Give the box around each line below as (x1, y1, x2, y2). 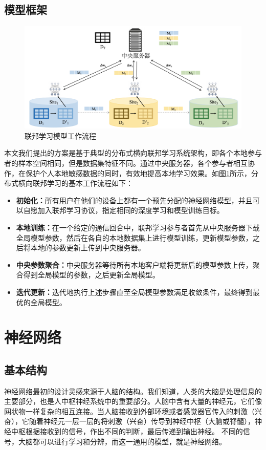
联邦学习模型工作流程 (25, 130, 96, 141)
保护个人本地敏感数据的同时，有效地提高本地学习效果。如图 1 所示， (25, 167, 251, 178)
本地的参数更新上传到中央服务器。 (30, 242, 145, 253)
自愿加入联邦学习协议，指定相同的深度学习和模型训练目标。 (23, 205, 224, 216)
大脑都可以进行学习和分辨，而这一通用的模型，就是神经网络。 (18, 436, 226, 446)
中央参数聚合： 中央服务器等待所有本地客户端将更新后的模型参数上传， (16, 259, 253, 270)
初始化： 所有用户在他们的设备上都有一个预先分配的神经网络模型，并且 (16, 195, 253, 205)
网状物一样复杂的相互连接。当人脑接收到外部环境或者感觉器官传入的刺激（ (4, 405, 255, 416)
